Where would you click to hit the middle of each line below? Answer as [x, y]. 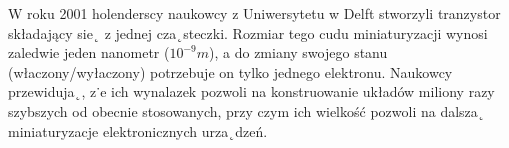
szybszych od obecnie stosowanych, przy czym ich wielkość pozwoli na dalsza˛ [246, 110]
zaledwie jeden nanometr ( [89, 52]
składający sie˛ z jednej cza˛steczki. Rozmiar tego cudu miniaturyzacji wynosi [248, 32]
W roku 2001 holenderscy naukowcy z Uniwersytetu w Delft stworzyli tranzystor [254, 13]
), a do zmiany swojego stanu [298, 52]
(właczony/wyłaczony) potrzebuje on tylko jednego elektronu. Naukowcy [230, 71]
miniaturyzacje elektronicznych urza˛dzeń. [138, 130]
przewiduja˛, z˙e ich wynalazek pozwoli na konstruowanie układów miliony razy [251, 91]
